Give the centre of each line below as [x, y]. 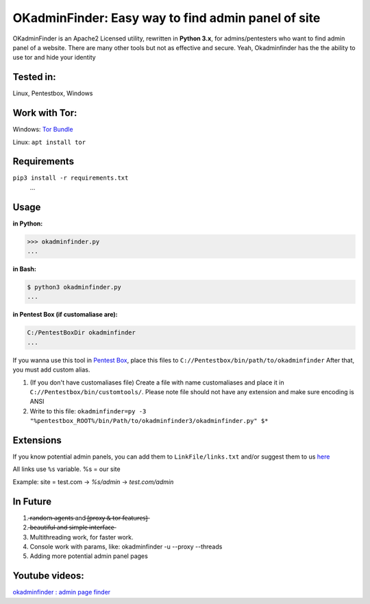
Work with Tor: [45, 113]
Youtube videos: [49, 576]
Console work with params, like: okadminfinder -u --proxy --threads [126, 546]
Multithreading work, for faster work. [82, 537]
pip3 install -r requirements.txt [71, 178]
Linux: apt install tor [49, 142]
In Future [32, 502]
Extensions [37, 440]
